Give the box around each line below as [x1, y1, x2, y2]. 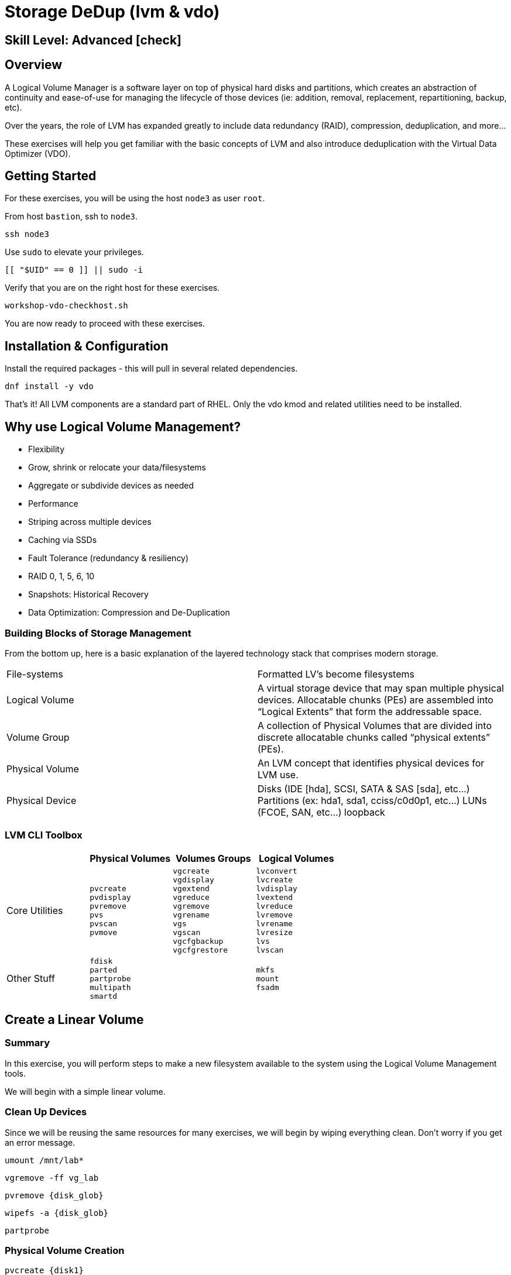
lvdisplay [256, 884, 297, 893]
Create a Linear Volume [5, 1012, 144, 1027]
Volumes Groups [175, 852, 251, 864]
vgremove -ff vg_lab [5, 1173, 99, 1183]
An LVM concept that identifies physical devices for [258, 757, 485, 769]
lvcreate [256, 875, 293, 884]
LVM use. [258, 768, 299, 781]
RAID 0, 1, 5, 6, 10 [28, 571, 95, 582]
